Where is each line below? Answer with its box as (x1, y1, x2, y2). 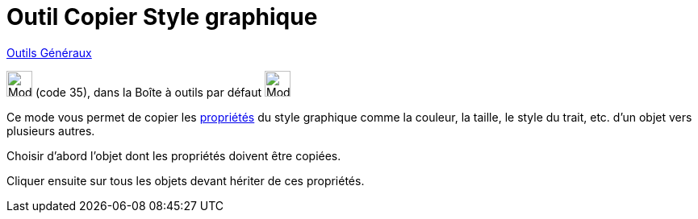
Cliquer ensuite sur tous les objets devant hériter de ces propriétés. (6, 173, 365, 188)
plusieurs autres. (6, 123, 95, 138)
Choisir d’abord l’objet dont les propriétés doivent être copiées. (6, 148, 341, 163)
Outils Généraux (6, 45, 92, 60)
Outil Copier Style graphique (6, 3, 318, 31)
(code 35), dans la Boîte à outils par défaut (35, 85, 262, 99)
